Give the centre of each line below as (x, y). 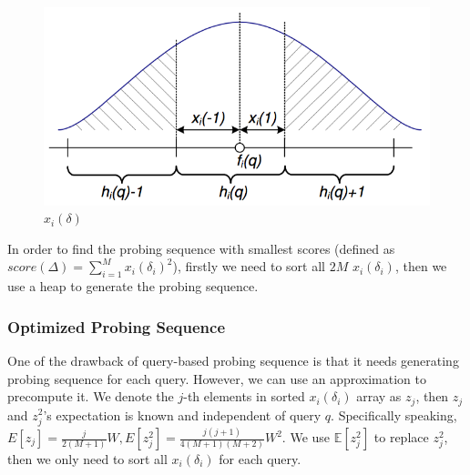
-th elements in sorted (244, 396)
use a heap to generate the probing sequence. (133, 286)
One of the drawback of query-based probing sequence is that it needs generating (233, 360)
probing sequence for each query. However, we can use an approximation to (217, 378)
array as (379, 396)
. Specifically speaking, (394, 414)
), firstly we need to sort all (249, 266)
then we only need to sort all (87, 459)
